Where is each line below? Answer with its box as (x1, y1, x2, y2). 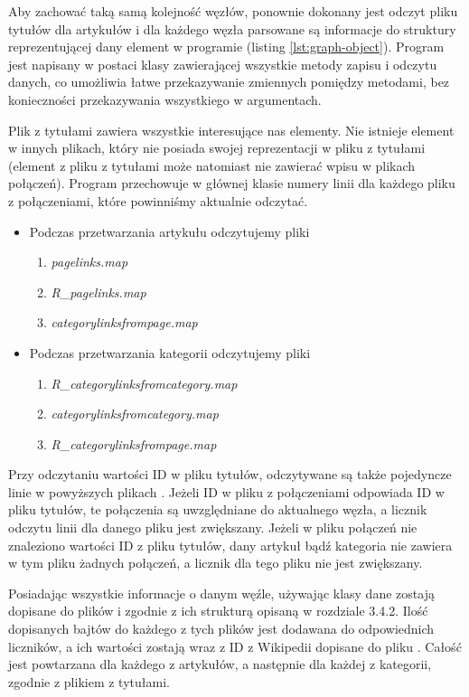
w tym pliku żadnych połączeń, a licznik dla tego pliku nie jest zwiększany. (8, 553, 423, 572)
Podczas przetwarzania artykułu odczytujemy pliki (29, 221, 310, 240)
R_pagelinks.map (51, 282, 146, 301)
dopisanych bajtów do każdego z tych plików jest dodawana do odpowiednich (8, 619, 435, 638)
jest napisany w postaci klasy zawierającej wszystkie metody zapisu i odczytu (8, 54, 437, 73)
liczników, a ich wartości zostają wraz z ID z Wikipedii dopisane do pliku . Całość (8, 636, 462, 655)
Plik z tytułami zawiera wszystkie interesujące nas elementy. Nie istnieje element (8, 120, 455, 139)
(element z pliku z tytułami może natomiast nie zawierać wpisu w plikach (8, 155, 416, 174)
